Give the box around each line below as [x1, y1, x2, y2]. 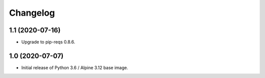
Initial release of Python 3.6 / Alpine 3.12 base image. [21, 64, 129, 71]
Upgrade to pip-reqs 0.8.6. [21, 39, 76, 45]
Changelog [9, 7, 55, 18]
